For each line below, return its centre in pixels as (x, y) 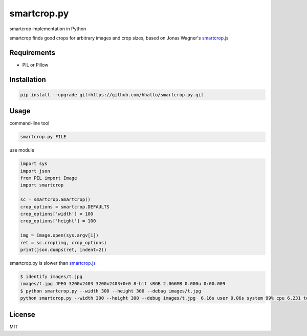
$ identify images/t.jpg (51, 276)
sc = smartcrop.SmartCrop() (55, 199)
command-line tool (29, 123)
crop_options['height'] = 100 (58, 221)
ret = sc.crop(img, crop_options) (63, 243)
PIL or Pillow (35, 65)
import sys (34, 164)
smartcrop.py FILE (43, 137)
